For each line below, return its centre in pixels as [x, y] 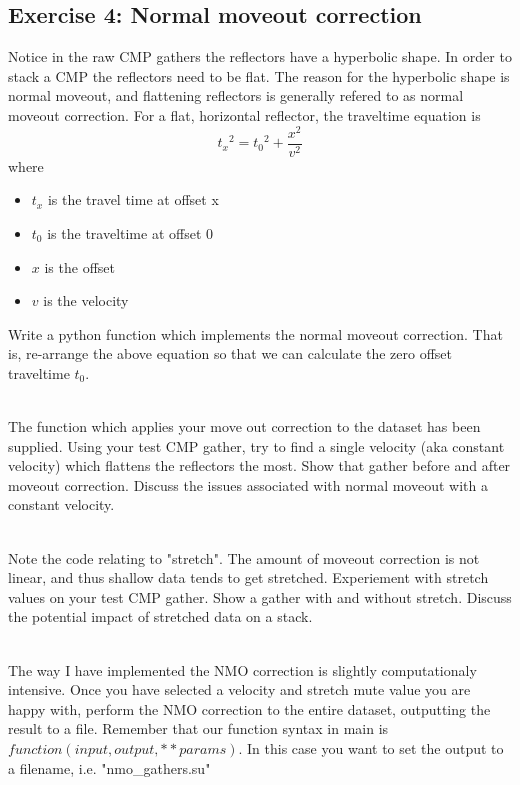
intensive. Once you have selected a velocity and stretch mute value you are [239, 689]
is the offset [79, 266]
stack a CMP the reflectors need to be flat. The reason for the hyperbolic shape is [259, 75]
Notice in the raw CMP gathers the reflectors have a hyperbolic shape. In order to [260, 56]
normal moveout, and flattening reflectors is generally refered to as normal [236, 95]
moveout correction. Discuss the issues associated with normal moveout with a [248, 484]
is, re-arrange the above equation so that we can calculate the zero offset [230, 353]
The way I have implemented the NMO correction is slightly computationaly [242, 669]
